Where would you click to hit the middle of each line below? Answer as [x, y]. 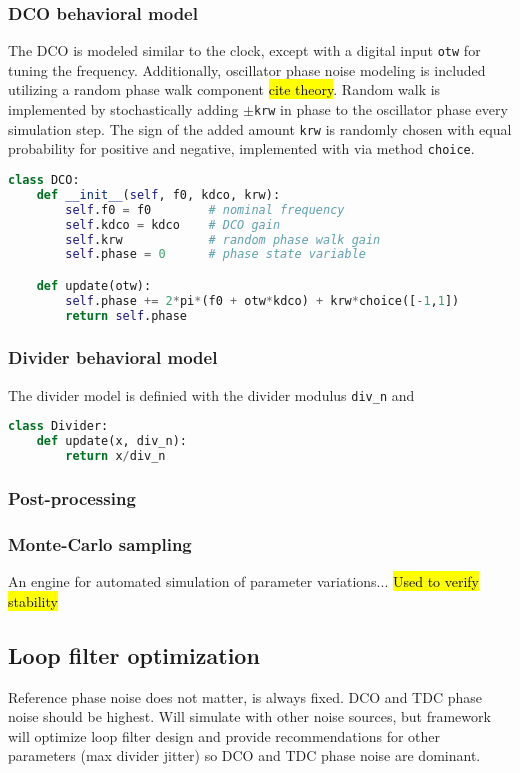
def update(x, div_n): [111, 441]
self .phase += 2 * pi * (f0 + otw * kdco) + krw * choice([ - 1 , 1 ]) [262, 300]
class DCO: [44, 180]
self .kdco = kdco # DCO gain [173, 224]
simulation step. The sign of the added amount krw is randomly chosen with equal [260, 128]
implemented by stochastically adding [123, 109]
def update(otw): [94, 285]
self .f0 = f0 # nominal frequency [205, 209]
